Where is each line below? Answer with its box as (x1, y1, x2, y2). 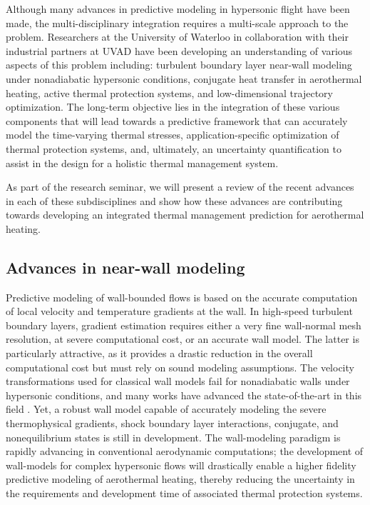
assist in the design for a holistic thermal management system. (6, 155, 279, 170)
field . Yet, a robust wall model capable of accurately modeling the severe (6, 401, 327, 416)
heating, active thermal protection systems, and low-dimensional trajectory (6, 85, 333, 100)
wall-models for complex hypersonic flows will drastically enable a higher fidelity (6, 457, 356, 472)
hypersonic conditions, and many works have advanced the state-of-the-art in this (6, 387, 362, 402)
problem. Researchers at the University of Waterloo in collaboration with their (6, 29, 349, 44)
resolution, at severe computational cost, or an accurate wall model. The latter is (6, 331, 359, 346)
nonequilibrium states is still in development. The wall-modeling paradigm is (6, 429, 341, 444)
